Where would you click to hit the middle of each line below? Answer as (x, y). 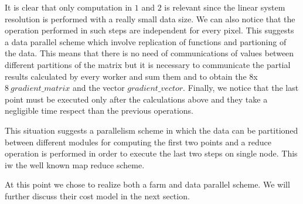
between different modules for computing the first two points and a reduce (138, 142)
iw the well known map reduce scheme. (75, 164)
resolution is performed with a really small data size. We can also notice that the (150, 18)
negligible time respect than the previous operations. (99, 110)
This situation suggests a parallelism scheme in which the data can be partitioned (151, 130)
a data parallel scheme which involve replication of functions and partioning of (146, 41)
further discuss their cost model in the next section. (97, 195)
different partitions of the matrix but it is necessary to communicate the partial (148, 64)
